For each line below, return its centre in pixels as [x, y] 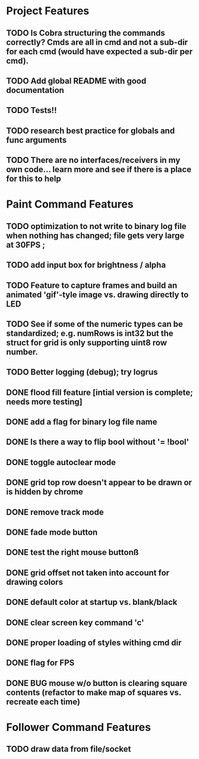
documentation [35, 90]
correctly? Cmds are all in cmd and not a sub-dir [97, 42]
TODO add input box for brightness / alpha [86, 265]
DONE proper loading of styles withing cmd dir [94, 643]
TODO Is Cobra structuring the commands [86, 33]
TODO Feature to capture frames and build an [92, 285]
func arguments [37, 140]
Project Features [48, 11]
